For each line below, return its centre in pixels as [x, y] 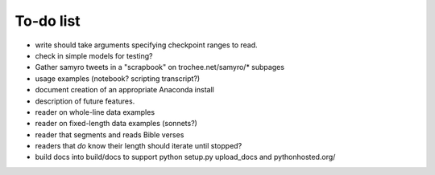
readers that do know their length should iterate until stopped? [139, 146]
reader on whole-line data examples [95, 112]
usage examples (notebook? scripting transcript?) [118, 78]
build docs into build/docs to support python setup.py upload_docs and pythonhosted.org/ [185, 157]
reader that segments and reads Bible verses [110, 134]
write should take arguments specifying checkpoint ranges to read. [146, 45]
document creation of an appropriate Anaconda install [125, 90]
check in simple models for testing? [94, 55]
